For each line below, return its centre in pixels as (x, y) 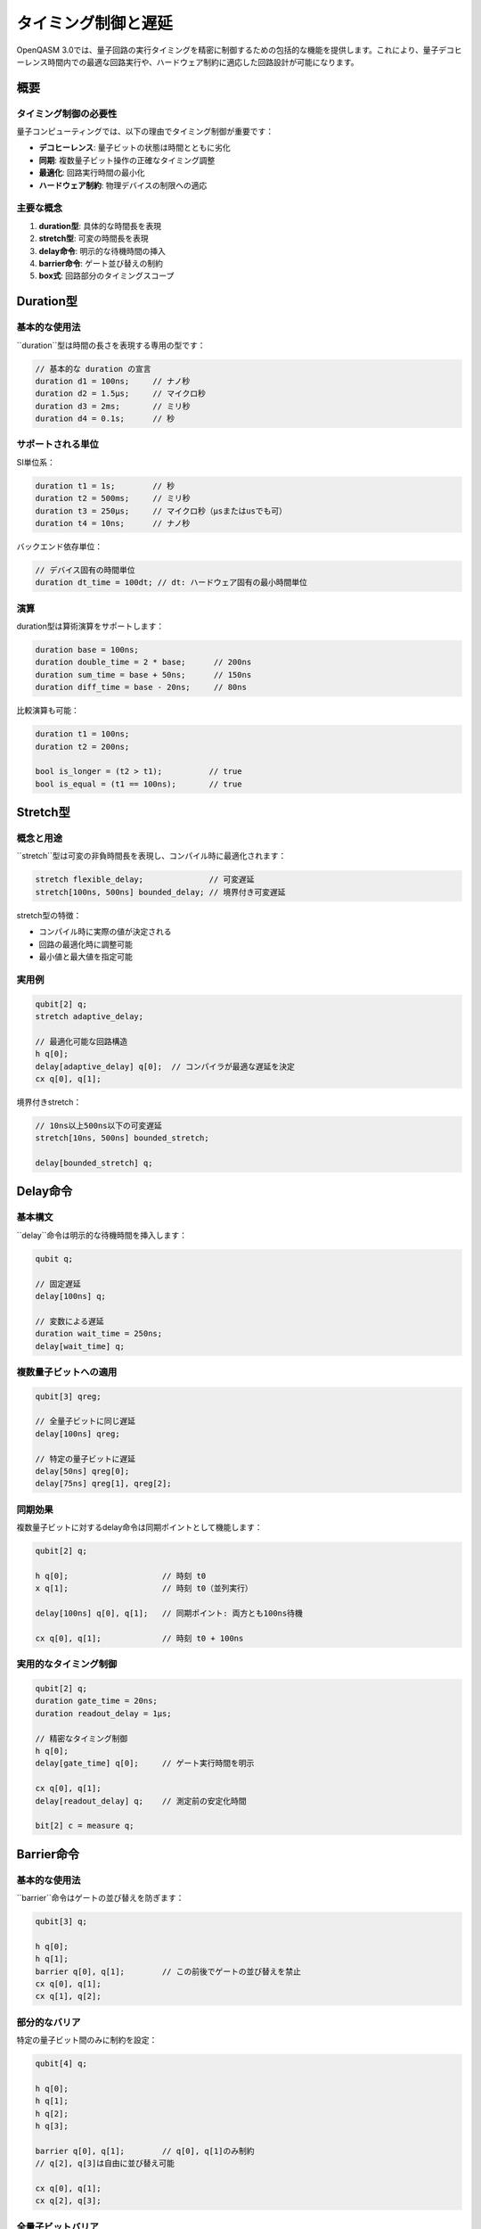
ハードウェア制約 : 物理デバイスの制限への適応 (123, 185)
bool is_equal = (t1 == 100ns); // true (139, 784)
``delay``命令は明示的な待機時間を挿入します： (102, 1235)
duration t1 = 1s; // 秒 (105, 485)
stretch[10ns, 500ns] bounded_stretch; (122, 1138)
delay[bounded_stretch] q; (94, 1163)
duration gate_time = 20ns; (96, 1701)
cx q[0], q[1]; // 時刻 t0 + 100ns (139, 1638)
